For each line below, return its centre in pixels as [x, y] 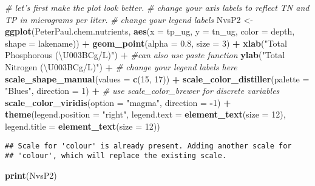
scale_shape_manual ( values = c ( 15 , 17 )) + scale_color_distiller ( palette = [157, 78]
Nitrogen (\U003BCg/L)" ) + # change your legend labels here [121, 66]
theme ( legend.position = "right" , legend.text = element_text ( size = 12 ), [145, 114]
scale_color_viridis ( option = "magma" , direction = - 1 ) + [118, 102]
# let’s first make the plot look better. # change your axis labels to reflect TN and [157, 7]
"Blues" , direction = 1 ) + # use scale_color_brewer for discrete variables [142, 91]
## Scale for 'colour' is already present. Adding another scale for [148, 146]
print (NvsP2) [31, 175]
